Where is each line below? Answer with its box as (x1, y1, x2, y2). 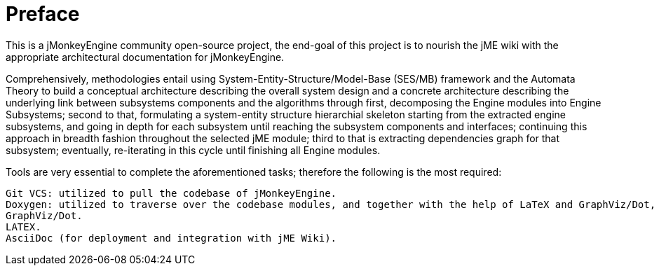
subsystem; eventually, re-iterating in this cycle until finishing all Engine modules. (6, 144, 381, 156)
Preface (6, 2, 80, 26)
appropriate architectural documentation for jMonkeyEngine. (6, 50, 285, 63)
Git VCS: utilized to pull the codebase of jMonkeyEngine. (6, 187, 337, 199)
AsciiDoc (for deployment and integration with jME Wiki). (6, 232, 337, 244)
